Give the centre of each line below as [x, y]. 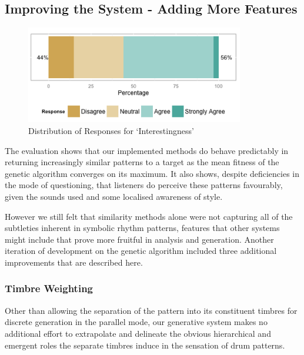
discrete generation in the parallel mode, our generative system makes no [136, 322]
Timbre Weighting [49, 288]
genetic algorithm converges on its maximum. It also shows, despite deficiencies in [152, 173]
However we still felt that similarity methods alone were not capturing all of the [149, 216]
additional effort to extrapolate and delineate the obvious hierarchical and [138, 333]
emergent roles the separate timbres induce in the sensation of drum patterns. [145, 345]
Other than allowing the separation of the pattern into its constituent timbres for [151, 310]
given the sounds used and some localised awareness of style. [114, 196]
